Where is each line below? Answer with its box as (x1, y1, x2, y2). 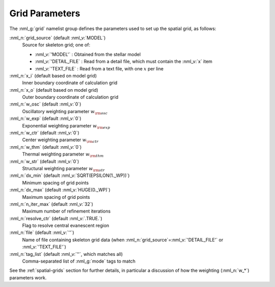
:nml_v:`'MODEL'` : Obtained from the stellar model (35, 51, 141, 57)
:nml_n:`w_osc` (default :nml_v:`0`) (9, 101, 81, 107)
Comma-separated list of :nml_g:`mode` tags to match (22, 258, 136, 265)
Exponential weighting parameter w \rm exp (22, 122, 111, 130)
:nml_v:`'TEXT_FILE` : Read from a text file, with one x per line (35, 65, 164, 71)
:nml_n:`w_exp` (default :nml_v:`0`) (9, 115, 81, 122)
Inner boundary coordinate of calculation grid (22, 80, 118, 86)
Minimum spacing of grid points (22, 179, 89, 186)
